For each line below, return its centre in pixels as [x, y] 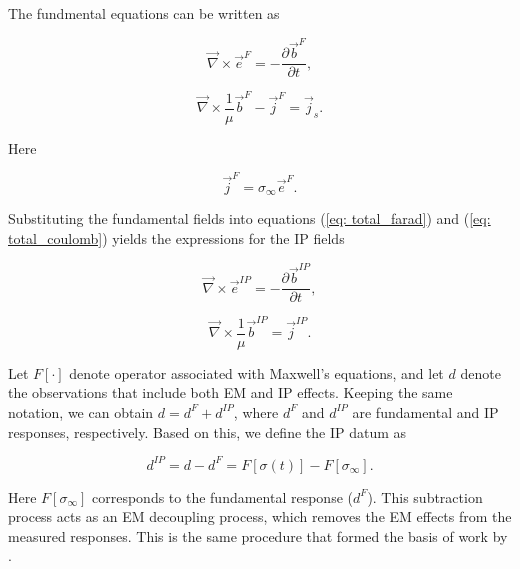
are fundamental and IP [425, 411]
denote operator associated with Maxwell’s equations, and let [256, 372]
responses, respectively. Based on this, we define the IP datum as [207, 431]
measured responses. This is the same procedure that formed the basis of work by [258, 535]
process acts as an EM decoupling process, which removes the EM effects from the [260, 516]
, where [256, 411]
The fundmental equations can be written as [144, 13]
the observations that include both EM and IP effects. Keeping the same [230, 392]
